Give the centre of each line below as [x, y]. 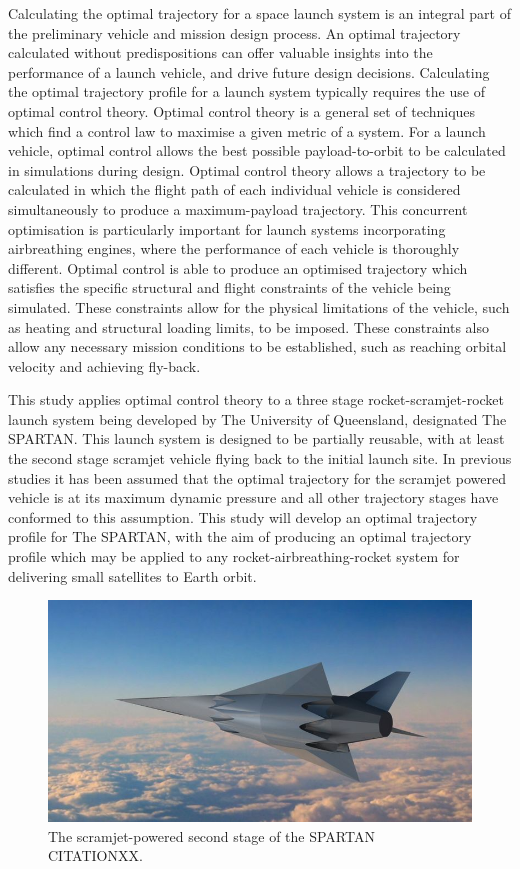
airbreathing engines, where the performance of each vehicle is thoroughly [234, 248]
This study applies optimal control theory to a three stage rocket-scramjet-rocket [256, 399]
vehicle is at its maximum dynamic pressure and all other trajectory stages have [253, 497]
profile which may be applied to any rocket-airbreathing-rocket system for [234, 556]
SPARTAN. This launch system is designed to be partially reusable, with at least [256, 438]
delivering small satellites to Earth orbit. [132, 575]
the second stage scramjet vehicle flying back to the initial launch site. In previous [260, 458]
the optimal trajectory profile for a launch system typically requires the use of [246, 91]
